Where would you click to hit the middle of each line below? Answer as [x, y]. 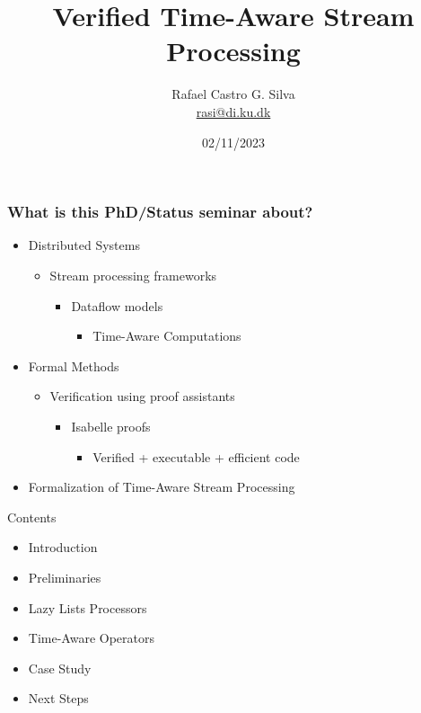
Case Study [60, 668]
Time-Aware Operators [91, 638]
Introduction [63, 547]
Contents [32, 517]
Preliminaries [65, 577]
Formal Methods [74, 365]
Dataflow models [117, 305]
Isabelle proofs [111, 426]
